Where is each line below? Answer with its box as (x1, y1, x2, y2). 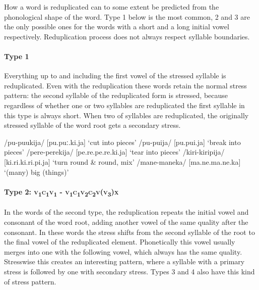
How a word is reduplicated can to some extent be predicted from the (4, 2, 219, 12)
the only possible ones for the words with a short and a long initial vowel (4, 21, 229, 32)
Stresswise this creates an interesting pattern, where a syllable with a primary (4, 256, 245, 267)
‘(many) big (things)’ (4, 166, 69, 177)
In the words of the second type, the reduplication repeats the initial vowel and (4, 207, 249, 217)
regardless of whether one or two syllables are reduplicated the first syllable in (4, 100, 245, 110)
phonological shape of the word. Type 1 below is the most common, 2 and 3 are (4, 11, 250, 22)
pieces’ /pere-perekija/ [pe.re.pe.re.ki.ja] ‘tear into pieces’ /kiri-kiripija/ (4, 147, 225, 157)
